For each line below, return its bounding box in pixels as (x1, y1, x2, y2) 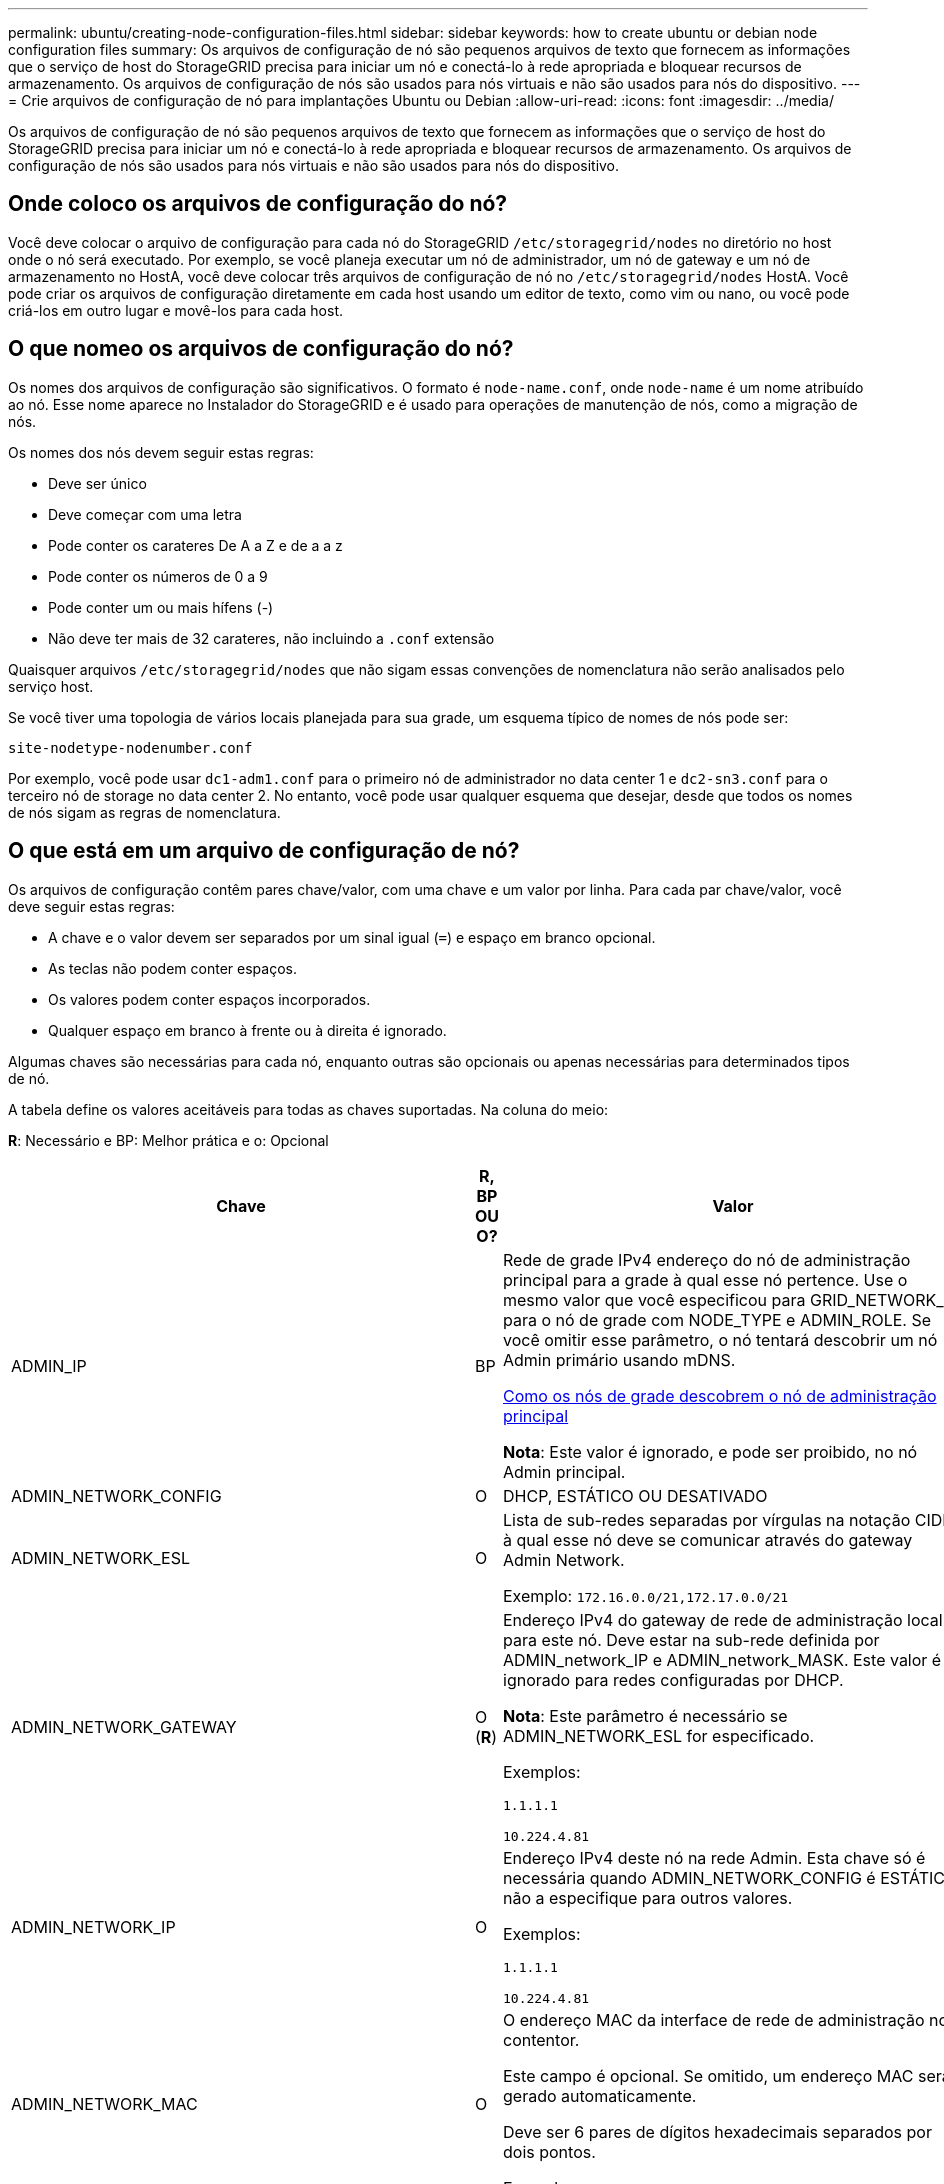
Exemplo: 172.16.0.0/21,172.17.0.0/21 (503, 1585, 789, 1606)
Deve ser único (48, 474, 147, 492)
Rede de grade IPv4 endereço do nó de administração (503, 1249, 911, 1270)
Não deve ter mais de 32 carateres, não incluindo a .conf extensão (48, 629, 495, 647)
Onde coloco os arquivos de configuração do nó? (8, 191, 508, 217)
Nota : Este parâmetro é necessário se (503, 1705, 788, 1726)
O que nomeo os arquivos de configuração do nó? (8, 336, 514, 362)
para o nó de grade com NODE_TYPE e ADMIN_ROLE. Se (503, 1309, 932, 1330)
